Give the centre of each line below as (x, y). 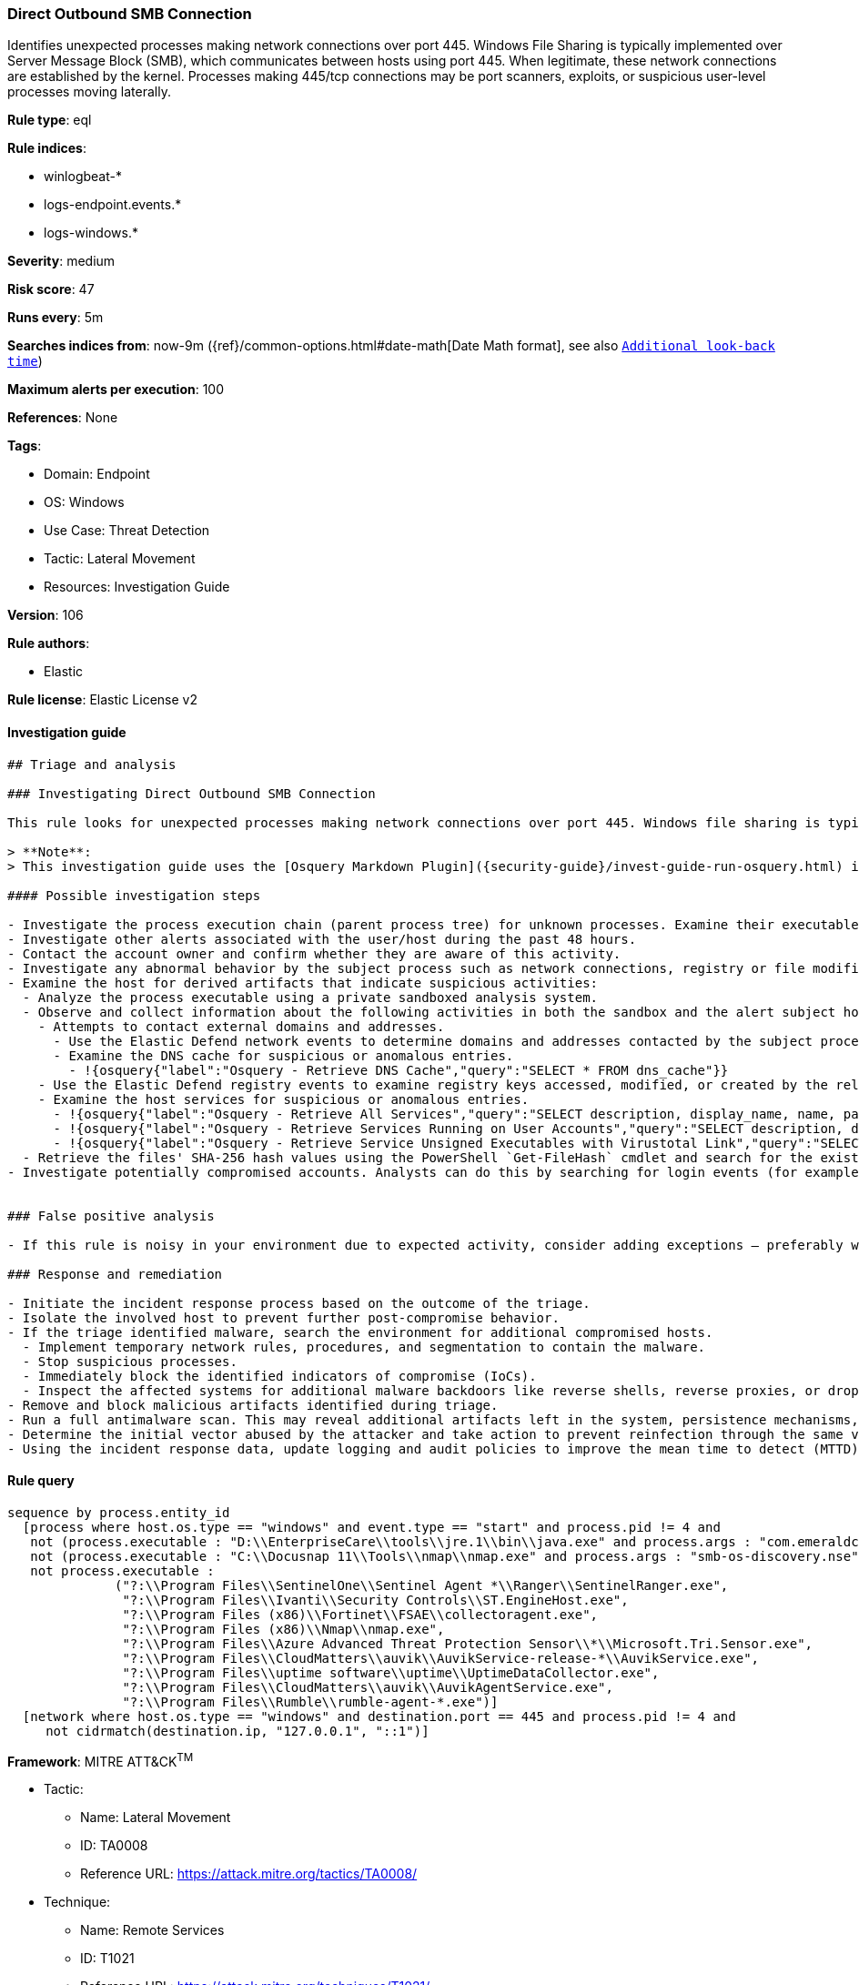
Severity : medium (61, 261)
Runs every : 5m (56, 318)
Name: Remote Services (152, 1930)
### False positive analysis (111, 1215)
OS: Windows (84, 502)
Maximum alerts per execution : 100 (116, 390)
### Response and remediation (115, 1274)
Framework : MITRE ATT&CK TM (101, 1760)
